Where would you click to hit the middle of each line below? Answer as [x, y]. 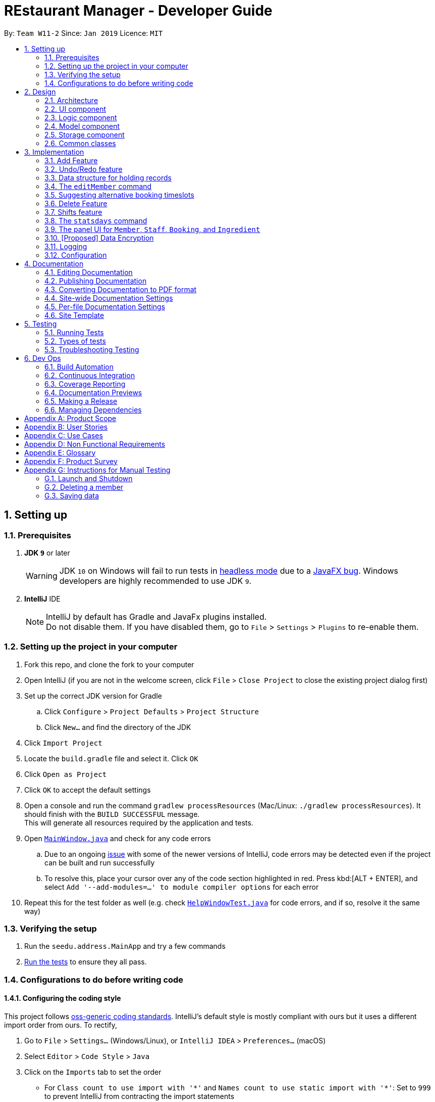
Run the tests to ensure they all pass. [86, 962]
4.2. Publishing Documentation [96, 281]
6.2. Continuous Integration [90, 375]
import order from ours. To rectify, [61, 1025]
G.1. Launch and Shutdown [89, 478]
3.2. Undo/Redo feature [84, 169]
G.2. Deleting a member [84, 487]
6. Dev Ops [43, 358]
